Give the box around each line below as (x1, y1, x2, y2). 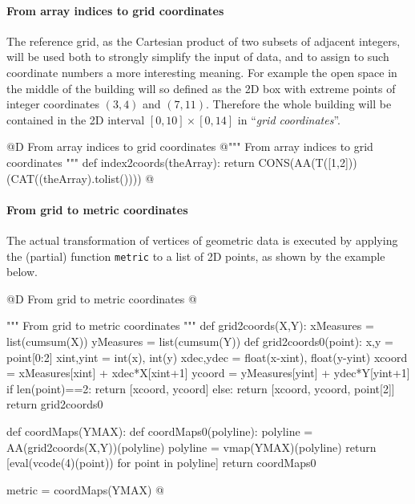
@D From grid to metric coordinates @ (6, 290, 197, 307)
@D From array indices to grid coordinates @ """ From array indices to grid (6, 138, 373, 155)
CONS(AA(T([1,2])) (258, 153, 357, 170)
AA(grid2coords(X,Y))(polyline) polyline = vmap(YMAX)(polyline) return (6, 438, 377, 455)
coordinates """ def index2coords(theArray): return (6, 153, 255, 170)
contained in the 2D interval (6, 111, 145, 128)
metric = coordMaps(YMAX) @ (6, 481, 164, 498)
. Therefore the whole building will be (206, 96, 392, 112)
